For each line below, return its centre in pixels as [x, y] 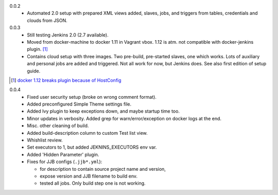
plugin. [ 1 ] [38, 49]
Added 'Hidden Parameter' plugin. [63, 154]
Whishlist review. [45, 140]
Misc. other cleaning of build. [58, 126]
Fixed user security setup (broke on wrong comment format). [92, 97]
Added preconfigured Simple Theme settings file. [79, 104]
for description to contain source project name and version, [103, 169]
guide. [34, 71]
